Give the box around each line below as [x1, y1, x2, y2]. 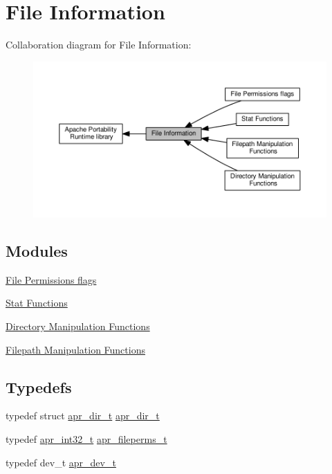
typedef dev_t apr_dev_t [6, 455, 116, 469]
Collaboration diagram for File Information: [6, 37, 192, 52]
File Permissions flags [6, 272, 97, 286]
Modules [6, 239, 68, 261]
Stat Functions [6, 295, 68, 310]
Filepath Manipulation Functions [6, 342, 145, 356]
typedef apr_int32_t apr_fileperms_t [6, 431, 167, 446]
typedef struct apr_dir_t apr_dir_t [6, 408, 160, 423]
